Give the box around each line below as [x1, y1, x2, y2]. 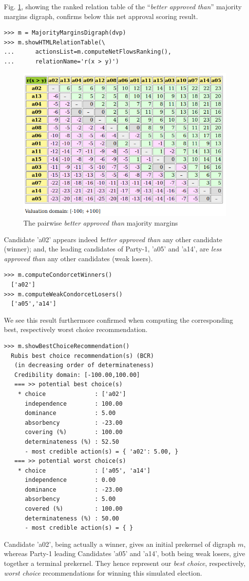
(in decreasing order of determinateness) [14, 362, 154, 369]
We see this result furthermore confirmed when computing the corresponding [4, 314, 233, 325]
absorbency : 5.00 [24, 496, 116, 503]
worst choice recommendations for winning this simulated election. [4, 567, 202, 578]
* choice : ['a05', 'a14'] [18, 467, 151, 474]
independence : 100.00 [24, 400, 123, 407]
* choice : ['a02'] [18, 390, 126, 397]
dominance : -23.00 [24, 486, 123, 493]
